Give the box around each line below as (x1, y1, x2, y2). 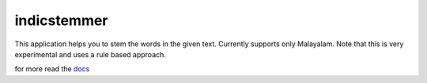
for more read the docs (14, 64, 90, 74)
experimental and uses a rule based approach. (14, 49, 166, 59)
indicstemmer (14, 12, 108, 29)
